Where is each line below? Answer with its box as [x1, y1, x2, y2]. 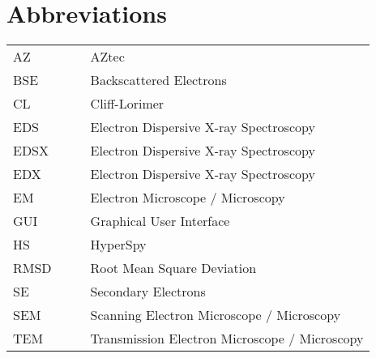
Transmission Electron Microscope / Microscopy [90, 329, 364, 348]
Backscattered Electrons [90, 70, 227, 90]
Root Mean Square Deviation [90, 258, 257, 278]
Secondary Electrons [90, 282, 206, 301]
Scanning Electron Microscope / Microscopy [90, 305, 341, 325]
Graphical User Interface [90, 211, 230, 231]
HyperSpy [90, 235, 147, 254]
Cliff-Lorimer [90, 94, 164, 113]
